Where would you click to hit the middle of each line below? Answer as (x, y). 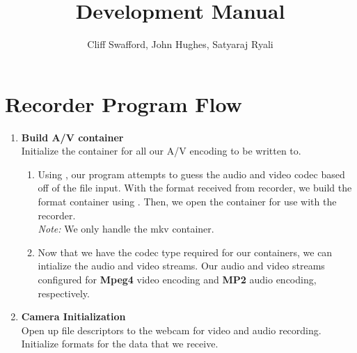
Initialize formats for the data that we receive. (120, 344)
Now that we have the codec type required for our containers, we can (185, 252)
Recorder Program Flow (124, 103)
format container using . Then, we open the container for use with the (187, 202)
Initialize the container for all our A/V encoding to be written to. (161, 151)
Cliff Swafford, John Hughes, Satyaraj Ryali (180, 44)
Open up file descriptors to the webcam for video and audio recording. (171, 330)
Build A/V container (72, 137)
